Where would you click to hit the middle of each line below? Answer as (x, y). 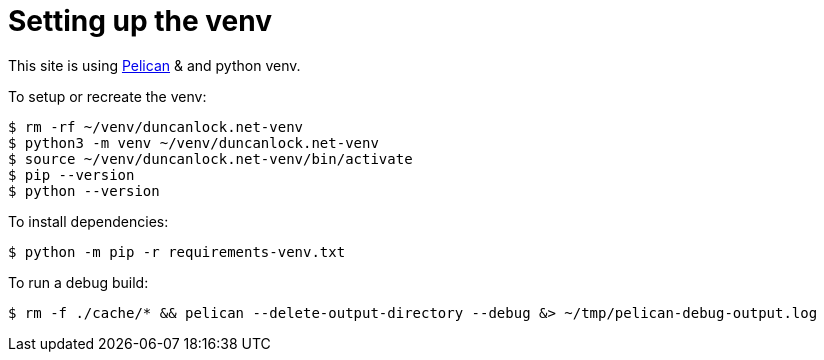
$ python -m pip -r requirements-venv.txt (177, 251)
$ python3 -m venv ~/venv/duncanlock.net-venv (193, 142)
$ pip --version (71, 174)
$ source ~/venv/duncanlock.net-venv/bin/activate (210, 158)
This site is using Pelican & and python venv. (154, 65)
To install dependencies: (88, 221)
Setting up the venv (140, 21)
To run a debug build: (78, 282)
